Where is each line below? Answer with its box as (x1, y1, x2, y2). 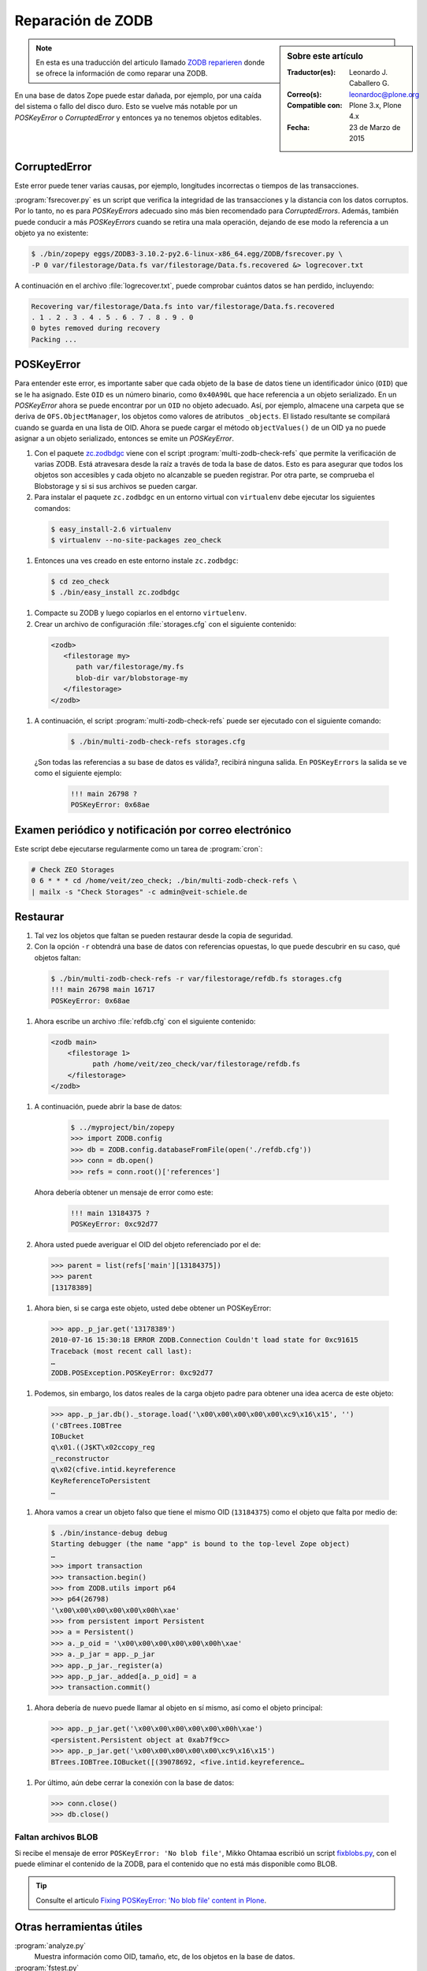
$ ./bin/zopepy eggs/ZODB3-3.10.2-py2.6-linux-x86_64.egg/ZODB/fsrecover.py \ (31, 249, 343, 259)
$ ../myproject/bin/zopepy (70, 1123, 175, 1132)
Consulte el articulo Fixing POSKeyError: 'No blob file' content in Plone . (35, 1895, 267, 1905)
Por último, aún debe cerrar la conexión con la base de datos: (34, 1778, 235, 1787)
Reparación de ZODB (14, 12, 154, 29)
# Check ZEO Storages (31, 865, 115, 874)
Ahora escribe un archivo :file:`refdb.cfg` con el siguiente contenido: (34, 1016, 256, 1026)
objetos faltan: (34, 952, 81, 962)
